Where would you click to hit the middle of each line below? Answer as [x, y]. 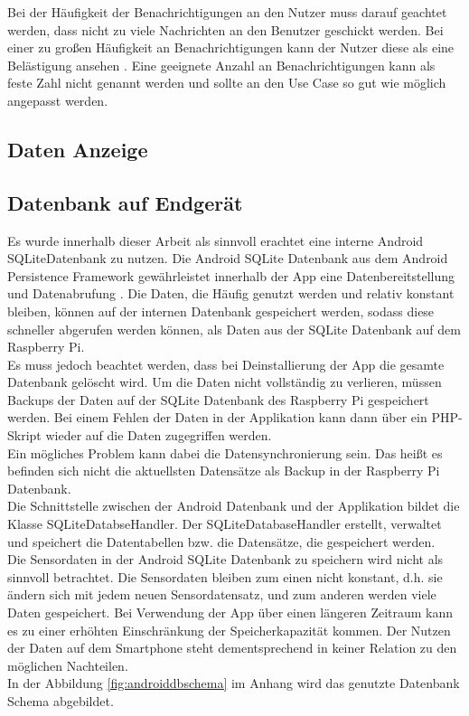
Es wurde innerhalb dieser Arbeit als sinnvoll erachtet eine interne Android [216, 240]
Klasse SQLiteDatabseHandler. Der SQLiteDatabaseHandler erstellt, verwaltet [225, 524]
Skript [24, 435]
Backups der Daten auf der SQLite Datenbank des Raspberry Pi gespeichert [218, 399]
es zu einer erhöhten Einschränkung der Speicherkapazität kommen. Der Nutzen [229, 630]
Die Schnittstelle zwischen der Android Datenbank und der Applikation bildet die [234, 506]
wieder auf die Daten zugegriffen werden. [159, 435]
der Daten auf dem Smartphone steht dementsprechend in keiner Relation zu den [232, 648]
